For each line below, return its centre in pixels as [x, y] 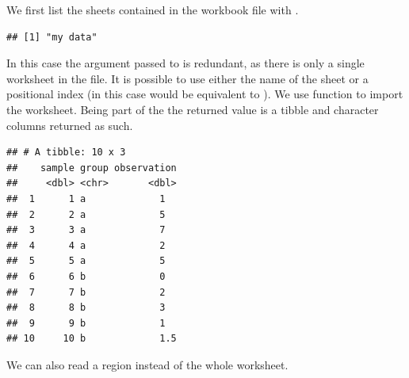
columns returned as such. [70, 125]
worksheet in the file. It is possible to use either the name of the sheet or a [187, 78]
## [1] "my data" [52, 37]
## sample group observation [92, 168]
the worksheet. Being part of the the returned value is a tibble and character [193, 109]
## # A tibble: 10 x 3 [66, 153]
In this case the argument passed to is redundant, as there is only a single [185, 63]
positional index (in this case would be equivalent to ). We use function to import [205, 94]
